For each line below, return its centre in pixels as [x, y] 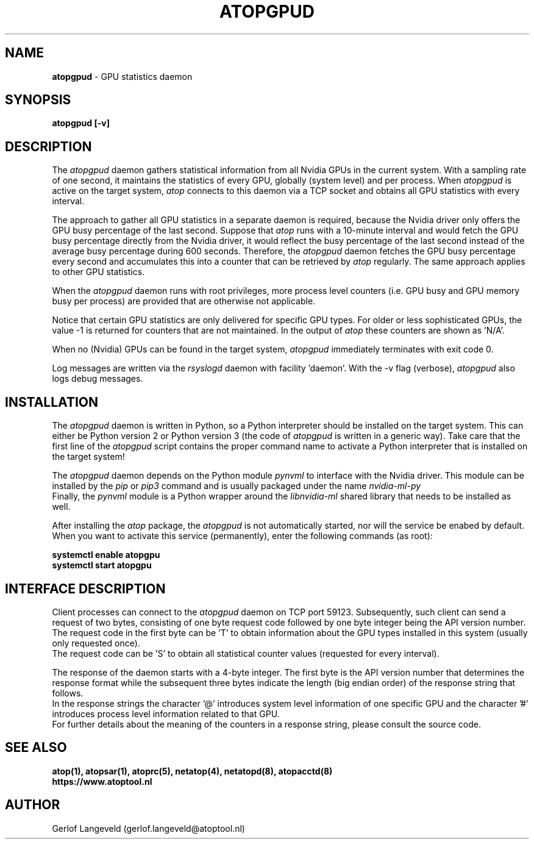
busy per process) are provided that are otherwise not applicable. [184, 301]
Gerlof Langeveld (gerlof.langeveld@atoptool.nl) [148, 828]
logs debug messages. [98, 379]
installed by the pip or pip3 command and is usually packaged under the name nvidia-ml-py [237, 486]
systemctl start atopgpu [102, 565]
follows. [68, 693]
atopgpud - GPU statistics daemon [122, 76]
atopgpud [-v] [81, 123]
